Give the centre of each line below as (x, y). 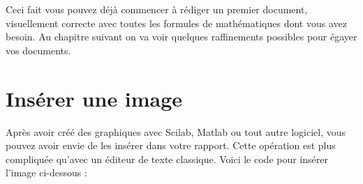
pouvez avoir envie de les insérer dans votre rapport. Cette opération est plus (171, 145)
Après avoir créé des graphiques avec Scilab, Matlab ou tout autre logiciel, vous (176, 131)
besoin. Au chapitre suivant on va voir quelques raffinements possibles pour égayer (181, 37)
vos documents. (38, 50)
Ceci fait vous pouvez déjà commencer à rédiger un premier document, (157, 9)
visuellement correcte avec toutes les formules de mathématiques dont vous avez (176, 23)
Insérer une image (94, 98)
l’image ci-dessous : (46, 172)
